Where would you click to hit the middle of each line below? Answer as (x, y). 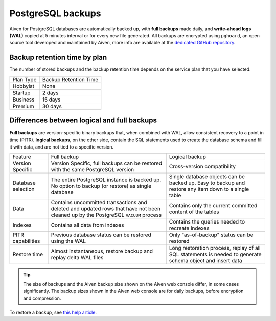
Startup (21, 93)
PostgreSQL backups (55, 13)
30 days (52, 106)
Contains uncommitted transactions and (99, 203)
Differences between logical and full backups (83, 121)
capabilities (26, 241)
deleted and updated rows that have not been (106, 209)
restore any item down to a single (209, 189)
